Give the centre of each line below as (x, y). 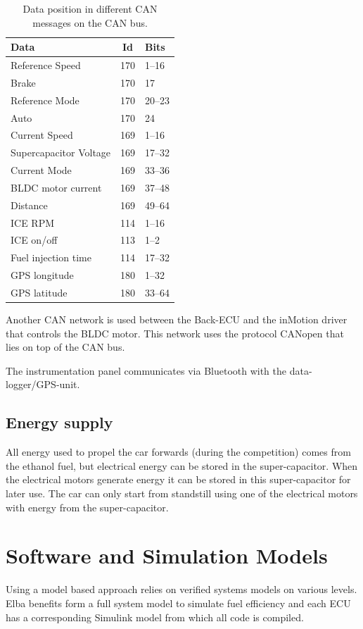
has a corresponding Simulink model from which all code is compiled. (155, 617)
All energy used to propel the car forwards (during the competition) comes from (178, 452)
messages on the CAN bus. (90, 22)
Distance (29, 205)
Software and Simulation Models (167, 555)
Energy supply (59, 422)
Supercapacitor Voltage (61, 152)
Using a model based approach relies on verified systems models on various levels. (181, 589)
